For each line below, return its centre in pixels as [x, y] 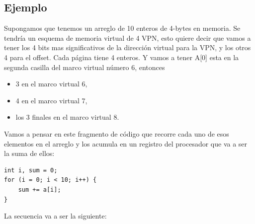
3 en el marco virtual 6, [51, 84]
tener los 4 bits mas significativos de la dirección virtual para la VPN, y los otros [127, 47]
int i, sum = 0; [31, 170]
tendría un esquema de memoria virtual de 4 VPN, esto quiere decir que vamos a [127, 37]
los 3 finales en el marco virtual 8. [67, 117]
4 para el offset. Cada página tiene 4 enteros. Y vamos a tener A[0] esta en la [122, 57]
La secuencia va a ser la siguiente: [55, 216]
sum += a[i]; [40, 189]
